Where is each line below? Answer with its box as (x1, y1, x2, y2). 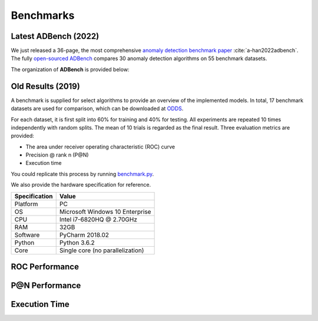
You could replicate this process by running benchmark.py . (11, 170, 154, 177)
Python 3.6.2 (59, 239, 95, 247)
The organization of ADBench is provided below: (11, 65, 130, 73)
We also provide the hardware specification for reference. (11, 181, 151, 188)
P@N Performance (11, 280, 81, 291)
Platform (14, 200, 38, 208)
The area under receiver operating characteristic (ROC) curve (25, 143, 175, 150)
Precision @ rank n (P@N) (25, 151, 89, 158)
